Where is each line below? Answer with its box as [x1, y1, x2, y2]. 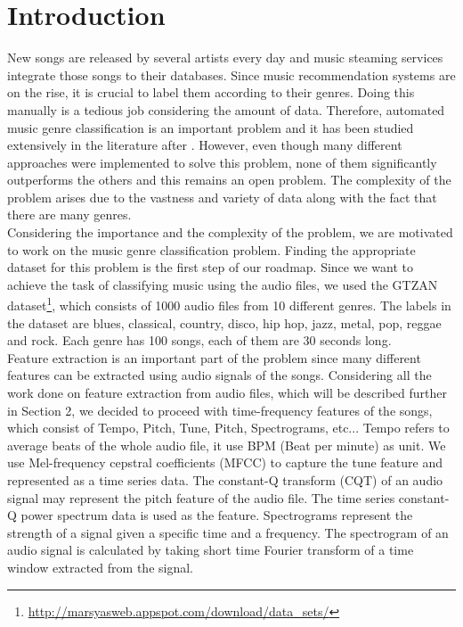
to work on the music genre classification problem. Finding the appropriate [7, 240, 416, 259]
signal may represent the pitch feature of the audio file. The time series [7, 488, 395, 507]
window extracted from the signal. [7, 558, 193, 576]
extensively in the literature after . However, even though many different [7, 136, 402, 154]
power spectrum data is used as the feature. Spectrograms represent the [20, 506, 413, 524]
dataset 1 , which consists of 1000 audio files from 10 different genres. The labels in [7, 293, 451, 315]
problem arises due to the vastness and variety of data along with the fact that [7, 187, 437, 206]
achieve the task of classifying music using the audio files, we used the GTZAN [7, 275, 438, 293]
